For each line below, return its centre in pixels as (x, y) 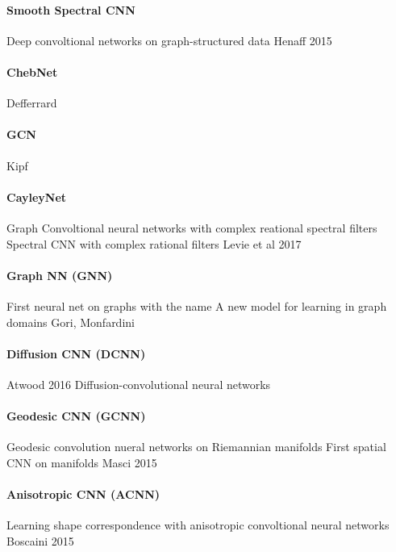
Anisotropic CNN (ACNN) (83, 494)
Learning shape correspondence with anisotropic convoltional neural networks (198, 525)
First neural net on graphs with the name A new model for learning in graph (197, 305)
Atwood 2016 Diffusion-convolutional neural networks (139, 384)
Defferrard (32, 103)
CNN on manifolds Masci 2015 (82, 462)
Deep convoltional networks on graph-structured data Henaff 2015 (169, 40)
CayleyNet (37, 197)
